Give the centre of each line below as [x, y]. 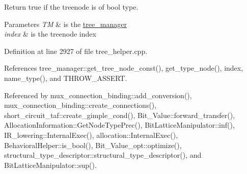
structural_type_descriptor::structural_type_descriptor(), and [103, 155]
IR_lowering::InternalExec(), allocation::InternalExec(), [91, 135]
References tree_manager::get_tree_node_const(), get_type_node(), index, [124, 68]
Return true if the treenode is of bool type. [71, 7]
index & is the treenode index [50, 34]
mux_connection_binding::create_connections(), [80, 105]
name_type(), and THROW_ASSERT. [66, 78]
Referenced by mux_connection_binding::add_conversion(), [98, 95]
